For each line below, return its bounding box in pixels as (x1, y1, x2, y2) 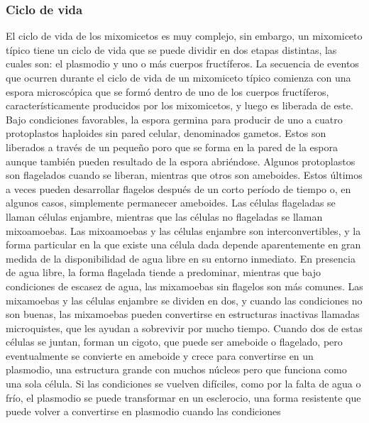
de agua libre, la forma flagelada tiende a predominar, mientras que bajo (6, 265, 321, 280)
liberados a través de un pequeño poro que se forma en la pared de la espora (6, 139, 338, 154)
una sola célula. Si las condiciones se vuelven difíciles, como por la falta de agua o (6, 376, 361, 391)
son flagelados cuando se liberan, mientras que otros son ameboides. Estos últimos (6, 167, 363, 182)
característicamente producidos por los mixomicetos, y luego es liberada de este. (6, 98, 353, 113)
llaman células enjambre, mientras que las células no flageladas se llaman (6, 209, 323, 224)
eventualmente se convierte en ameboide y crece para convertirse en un (6, 348, 314, 363)
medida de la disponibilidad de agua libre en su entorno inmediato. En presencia (6, 251, 356, 265)
